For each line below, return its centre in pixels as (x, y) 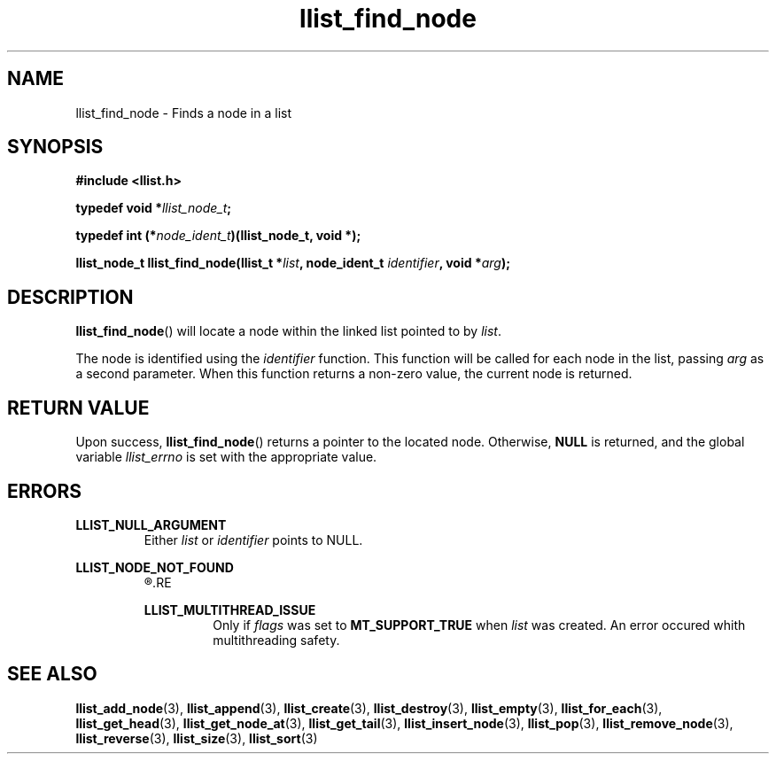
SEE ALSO (52, 674)
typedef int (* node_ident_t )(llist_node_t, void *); (218, 236)
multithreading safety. (276, 640)
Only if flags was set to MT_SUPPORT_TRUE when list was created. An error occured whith (479, 625)
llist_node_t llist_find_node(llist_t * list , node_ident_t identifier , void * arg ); (293, 263)
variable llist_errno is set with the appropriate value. (226, 457)
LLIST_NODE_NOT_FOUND (155, 567)
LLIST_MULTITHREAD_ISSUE (230, 610)
